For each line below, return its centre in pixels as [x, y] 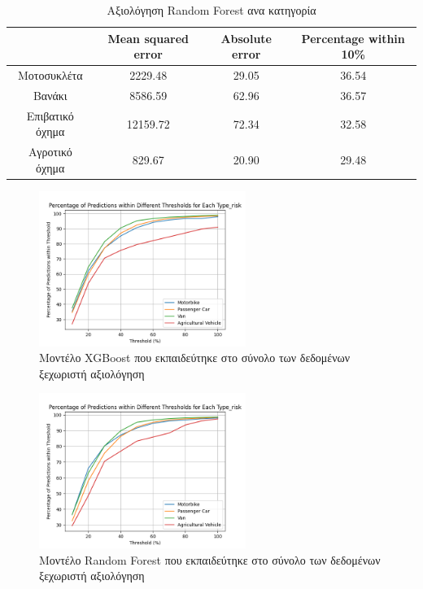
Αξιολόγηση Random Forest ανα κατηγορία [211, 10]
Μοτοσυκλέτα [50, 75]
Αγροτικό [50, 152]
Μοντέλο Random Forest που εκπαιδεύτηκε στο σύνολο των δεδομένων [210, 559]
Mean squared [148, 38]
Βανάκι [50, 95]
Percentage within [353, 38]
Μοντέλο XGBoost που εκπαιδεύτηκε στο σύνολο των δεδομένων [195, 358]
